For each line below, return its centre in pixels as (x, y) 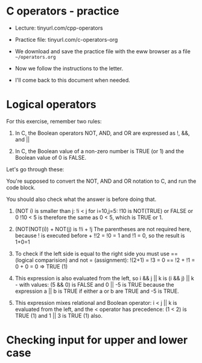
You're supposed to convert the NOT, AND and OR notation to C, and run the (101, 181)
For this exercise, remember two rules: (54, 121)
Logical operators (51, 105)
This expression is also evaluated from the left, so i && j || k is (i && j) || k (105, 278)
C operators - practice (63, 11)
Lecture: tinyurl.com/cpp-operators (59, 28)
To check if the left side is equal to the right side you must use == (96, 253)
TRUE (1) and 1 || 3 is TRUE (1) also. (59, 315)
